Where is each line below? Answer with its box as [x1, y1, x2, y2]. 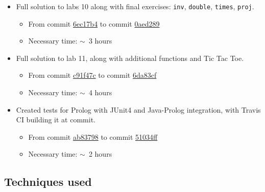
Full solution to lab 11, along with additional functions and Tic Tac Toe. [16, 52, 244, 63]
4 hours [88, 87, 112, 98]
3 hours [88, 35, 112, 46]
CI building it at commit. [16, 114, 95, 125]
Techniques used [4, 174, 92, 189]
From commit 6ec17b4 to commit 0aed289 [28, 18, 160, 29]
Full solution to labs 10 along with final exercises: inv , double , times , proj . [16, 1, 254, 11]
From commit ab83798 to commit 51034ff [28, 131, 158, 142]
